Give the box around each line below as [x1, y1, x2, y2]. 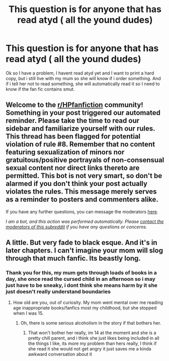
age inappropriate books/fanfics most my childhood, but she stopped [13, 305, 157, 311]
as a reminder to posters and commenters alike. [6, 195, 159, 204]
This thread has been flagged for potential [6, 132, 141, 141]
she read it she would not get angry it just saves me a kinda [28, 346, 151, 352]
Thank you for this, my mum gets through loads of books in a [6, 269, 157, 276]
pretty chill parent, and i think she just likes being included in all [28, 335, 160, 341]
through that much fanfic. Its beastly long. [6, 254, 141, 263]
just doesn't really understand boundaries [6, 288, 111, 295]
